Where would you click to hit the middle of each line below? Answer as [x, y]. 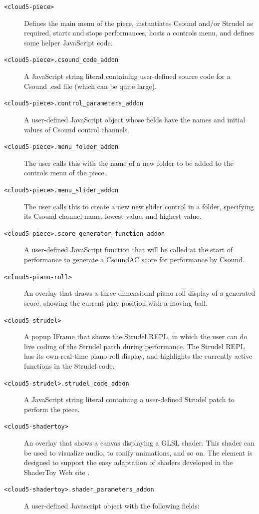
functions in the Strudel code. [69, 365]
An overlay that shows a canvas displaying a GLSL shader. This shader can [139, 443]
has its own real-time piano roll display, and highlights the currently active [138, 356]
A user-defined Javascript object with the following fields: [112, 506]
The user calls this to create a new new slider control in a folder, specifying [139, 206]
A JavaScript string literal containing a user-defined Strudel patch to [129, 399]
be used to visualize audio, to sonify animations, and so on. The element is [138, 452]
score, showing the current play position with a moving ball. [116, 302]
